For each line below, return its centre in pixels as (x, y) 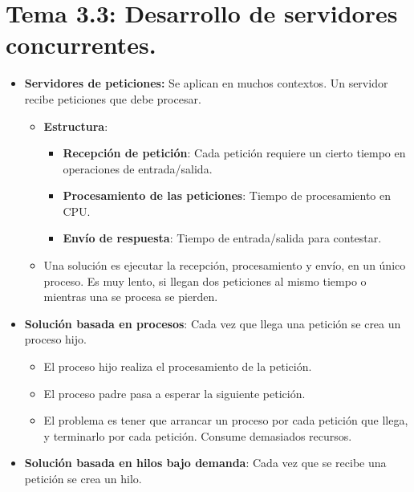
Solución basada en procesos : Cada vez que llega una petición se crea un (213, 323)
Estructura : (76, 126)
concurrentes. (81, 45)
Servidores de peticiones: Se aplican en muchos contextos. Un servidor (206, 83)
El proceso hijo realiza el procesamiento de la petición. (178, 366)
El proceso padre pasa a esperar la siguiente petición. (175, 393)
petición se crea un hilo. (83, 478)
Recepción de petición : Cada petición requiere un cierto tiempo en (234, 153)
